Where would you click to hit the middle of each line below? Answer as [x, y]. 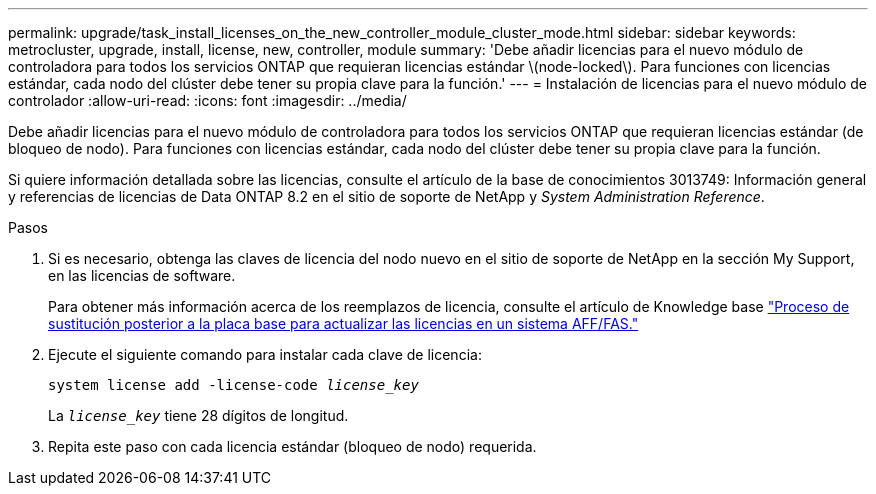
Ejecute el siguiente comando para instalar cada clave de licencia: [265, 354]
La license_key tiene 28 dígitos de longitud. [198, 415]
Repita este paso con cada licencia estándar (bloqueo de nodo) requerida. [292, 446]
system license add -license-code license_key [233, 385]
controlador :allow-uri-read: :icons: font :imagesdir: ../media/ [207, 100]
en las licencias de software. [142, 275]
